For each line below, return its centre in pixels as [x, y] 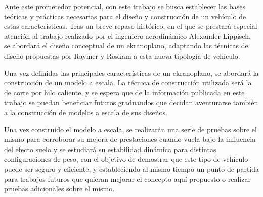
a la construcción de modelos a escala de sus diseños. [86, 112]
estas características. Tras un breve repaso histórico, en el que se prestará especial [131, 26]
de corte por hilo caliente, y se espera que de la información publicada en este [124, 92]
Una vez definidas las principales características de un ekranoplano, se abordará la [131, 72]
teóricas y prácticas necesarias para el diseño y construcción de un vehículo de [125, 16]
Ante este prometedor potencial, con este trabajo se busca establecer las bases [125, 6]
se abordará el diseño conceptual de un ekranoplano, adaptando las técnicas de [126, 46]
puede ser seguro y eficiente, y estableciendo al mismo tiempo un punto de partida [132, 168]
